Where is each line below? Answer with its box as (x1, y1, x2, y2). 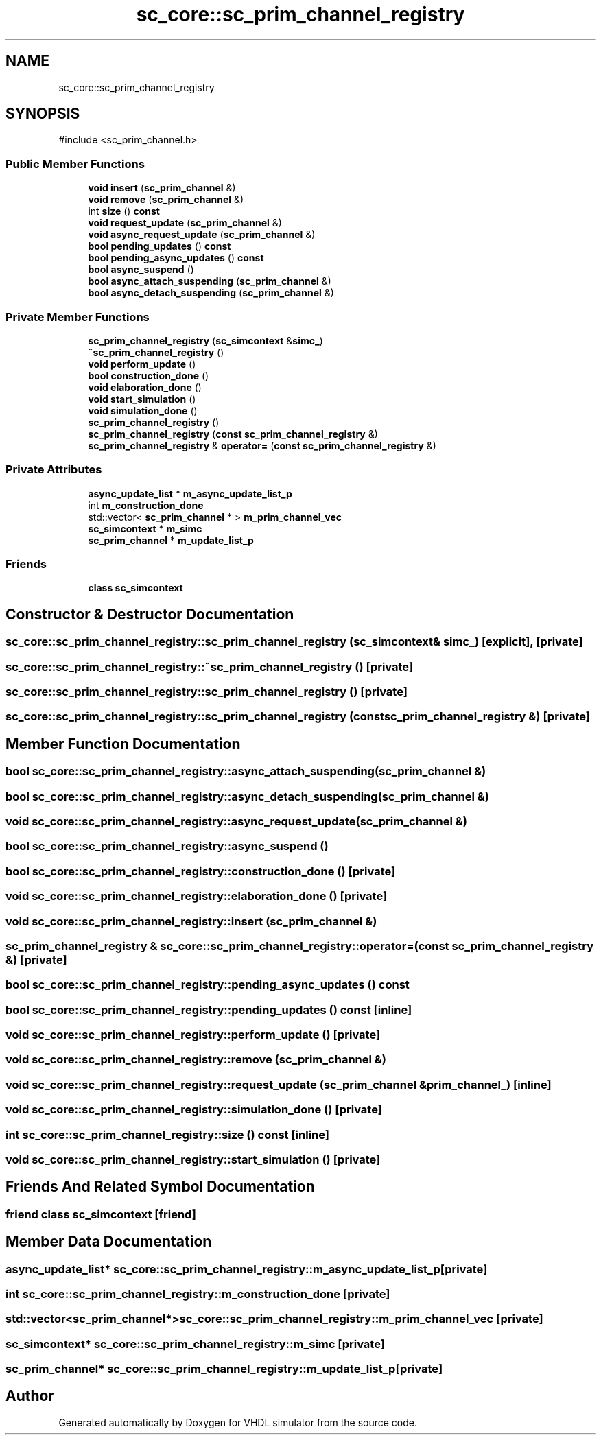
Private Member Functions (5, 309, 150, 324)
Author (5, 1387, 54, 1405)
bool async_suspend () (88, 263, 194, 276)
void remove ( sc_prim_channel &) (88, 193, 244, 206)
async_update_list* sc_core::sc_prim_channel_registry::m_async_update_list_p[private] (5, 1262, 488, 1276)
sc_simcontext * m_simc (88, 522, 202, 534)
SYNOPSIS (5, 105, 80, 123)
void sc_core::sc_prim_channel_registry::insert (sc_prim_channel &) (5, 914, 377, 928)
